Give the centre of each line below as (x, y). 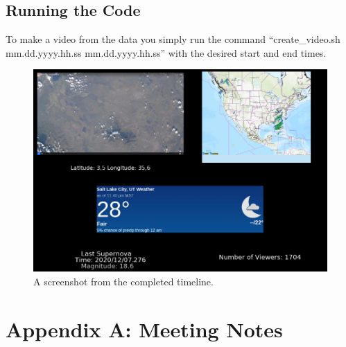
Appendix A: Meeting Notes (144, 329)
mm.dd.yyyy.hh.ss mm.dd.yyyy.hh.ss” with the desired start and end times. (166, 52)
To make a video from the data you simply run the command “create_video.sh (173, 39)
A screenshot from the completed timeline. (123, 282)
